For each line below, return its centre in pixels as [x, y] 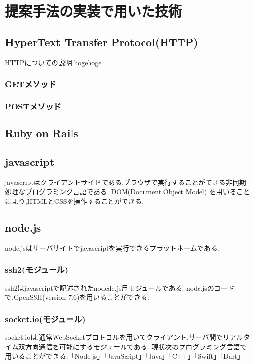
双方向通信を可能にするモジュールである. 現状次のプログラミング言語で [133, 346]
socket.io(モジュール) [45, 318]
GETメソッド [31, 84]
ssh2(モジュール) [36, 269]
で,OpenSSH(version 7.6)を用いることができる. [77, 297]
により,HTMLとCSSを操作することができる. [74, 201]
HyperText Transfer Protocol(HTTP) [101, 42]
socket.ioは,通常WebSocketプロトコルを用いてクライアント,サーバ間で [114, 337]
